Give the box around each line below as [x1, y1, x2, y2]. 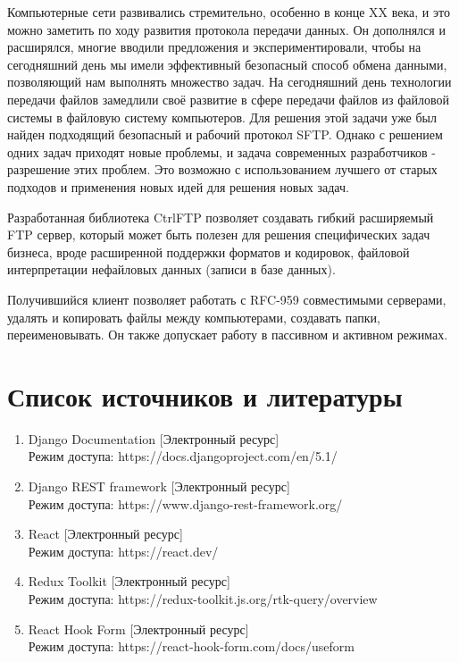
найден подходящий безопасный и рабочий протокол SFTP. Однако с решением [7, 125, 443, 144]
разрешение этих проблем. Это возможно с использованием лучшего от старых [7, 160, 438, 179]
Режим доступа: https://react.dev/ [28, 541, 219, 560]
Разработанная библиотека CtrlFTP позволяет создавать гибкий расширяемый [7, 207, 434, 226]
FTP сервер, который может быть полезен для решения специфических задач [7, 225, 430, 244]
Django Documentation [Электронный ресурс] [28, 429, 280, 448]
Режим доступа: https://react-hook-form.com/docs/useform [28, 637, 355, 656]
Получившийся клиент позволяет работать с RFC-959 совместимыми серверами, [7, 289, 446, 308]
